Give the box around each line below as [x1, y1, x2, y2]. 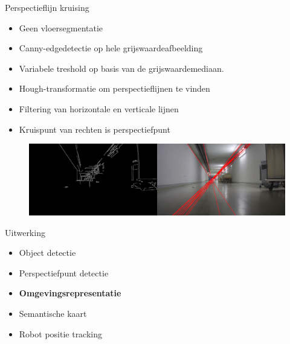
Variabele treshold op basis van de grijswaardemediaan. [19, 62, 224, 74]
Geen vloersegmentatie [19, 21, 103, 34]
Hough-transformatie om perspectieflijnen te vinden [19, 82, 210, 95]
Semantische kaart [19, 307, 87, 319]
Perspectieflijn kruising [5, 1, 89, 13]
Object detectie [19, 246, 76, 259]
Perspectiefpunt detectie [19, 266, 109, 279]
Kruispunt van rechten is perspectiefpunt [19, 123, 170, 135]
